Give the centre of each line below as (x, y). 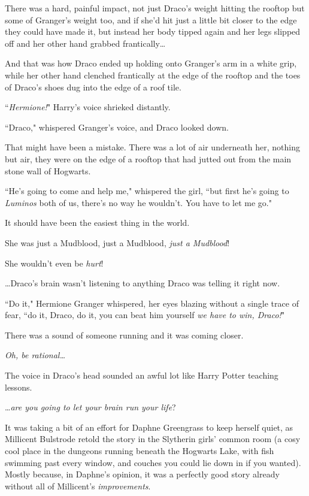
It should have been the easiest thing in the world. (97, 223)
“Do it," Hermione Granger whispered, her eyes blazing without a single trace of (152, 303)
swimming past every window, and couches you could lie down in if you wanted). (153, 462)
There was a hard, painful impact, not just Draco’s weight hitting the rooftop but (155, 8)
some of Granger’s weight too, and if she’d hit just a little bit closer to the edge (151, 19)
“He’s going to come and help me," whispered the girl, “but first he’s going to (147, 191)
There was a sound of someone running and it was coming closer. (124, 335)
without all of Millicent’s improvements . (78, 486)
